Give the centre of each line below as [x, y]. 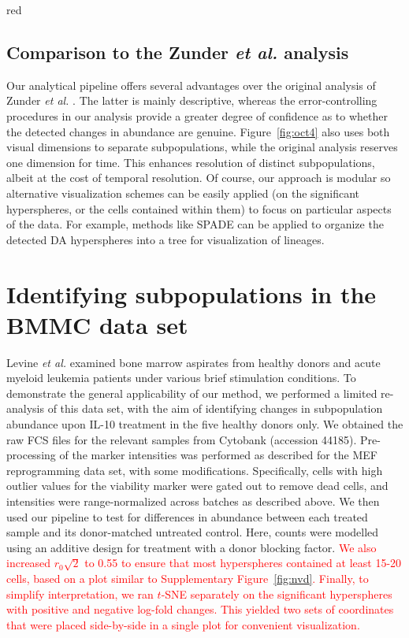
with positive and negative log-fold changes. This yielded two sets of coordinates [200, 609]
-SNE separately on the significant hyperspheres [277, 593]
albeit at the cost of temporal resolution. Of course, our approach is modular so [199, 178]
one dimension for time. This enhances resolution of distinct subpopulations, [191, 162]
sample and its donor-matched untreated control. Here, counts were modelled [193, 532]
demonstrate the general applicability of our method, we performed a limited [192, 393]
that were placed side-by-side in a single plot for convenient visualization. [183, 624]
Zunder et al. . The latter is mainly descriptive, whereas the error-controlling [192, 100]
